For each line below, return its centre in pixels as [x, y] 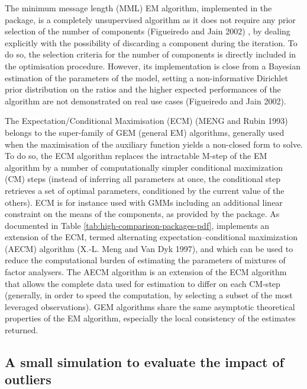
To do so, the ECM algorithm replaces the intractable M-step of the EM [136, 156]
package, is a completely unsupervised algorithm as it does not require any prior [150, 19]
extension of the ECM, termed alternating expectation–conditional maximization [151, 237]
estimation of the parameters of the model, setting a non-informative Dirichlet [146, 77]
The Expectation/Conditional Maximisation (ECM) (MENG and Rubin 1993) [146, 121]
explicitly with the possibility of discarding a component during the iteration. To [151, 42]
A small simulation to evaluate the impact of [144, 362]
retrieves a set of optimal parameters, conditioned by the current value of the [145, 190]
